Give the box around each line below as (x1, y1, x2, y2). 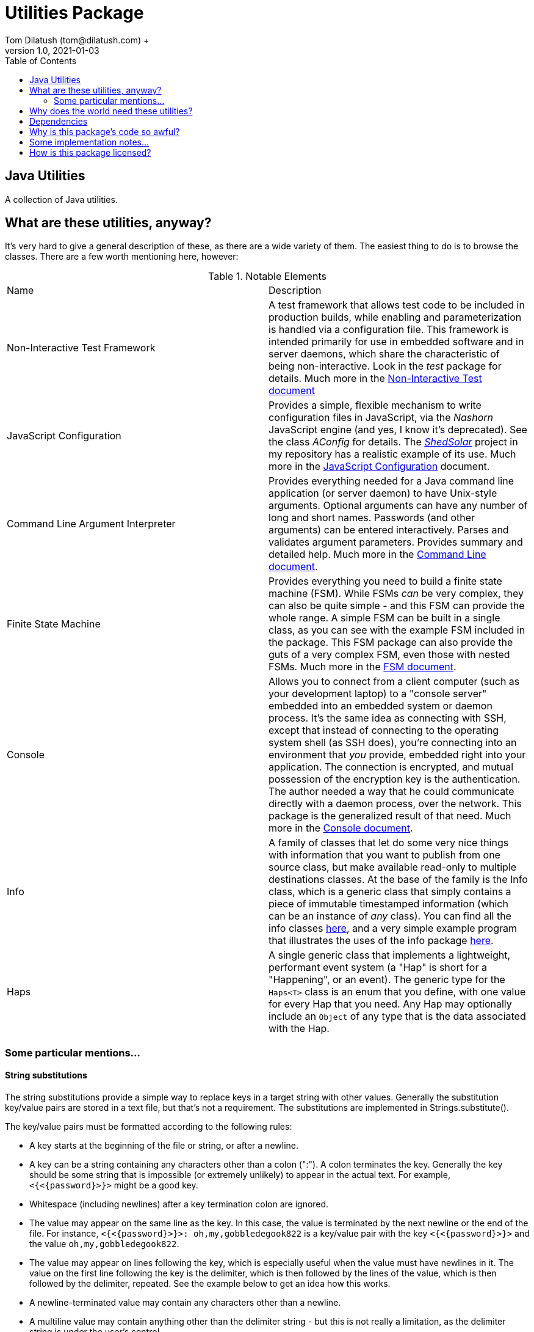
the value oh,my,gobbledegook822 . (29, 1239, 179, 1250)
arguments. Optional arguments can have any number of (269, 499, 528, 512)
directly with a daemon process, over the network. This (269, 797, 522, 810)
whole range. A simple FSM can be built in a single (269, 612, 500, 624)
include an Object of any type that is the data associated (269, 1010, 526, 1023)
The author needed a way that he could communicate (269, 785, 514, 798)
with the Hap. (269, 1022, 330, 1035)
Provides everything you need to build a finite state (269, 575, 502, 588)
